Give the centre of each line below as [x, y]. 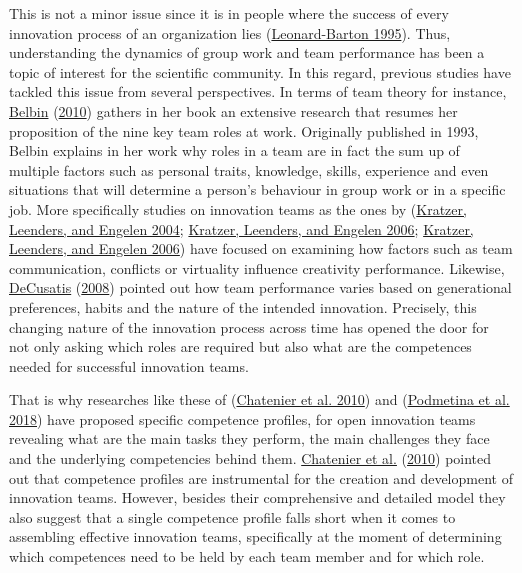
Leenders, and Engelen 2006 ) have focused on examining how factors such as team [261, 248]
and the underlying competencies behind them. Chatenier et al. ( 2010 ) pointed [250, 458]
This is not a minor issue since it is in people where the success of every [229, 13]
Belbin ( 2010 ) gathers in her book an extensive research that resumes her [233, 110]
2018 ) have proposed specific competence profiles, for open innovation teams [242, 418]
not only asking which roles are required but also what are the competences [240, 346]
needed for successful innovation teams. [129, 365]
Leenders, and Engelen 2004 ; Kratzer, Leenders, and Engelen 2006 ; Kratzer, [241, 228]
